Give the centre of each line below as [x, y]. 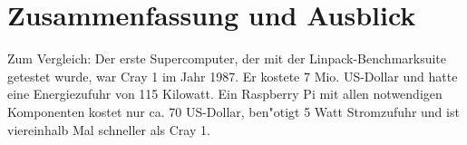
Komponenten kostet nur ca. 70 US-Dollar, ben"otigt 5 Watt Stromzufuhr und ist [233, 111]
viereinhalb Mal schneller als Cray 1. [109, 129]
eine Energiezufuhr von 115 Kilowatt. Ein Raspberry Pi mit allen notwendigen [225, 94]
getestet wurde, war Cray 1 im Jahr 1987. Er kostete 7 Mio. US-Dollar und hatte [233, 76]
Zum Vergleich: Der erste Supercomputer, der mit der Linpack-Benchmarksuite [227, 58]
